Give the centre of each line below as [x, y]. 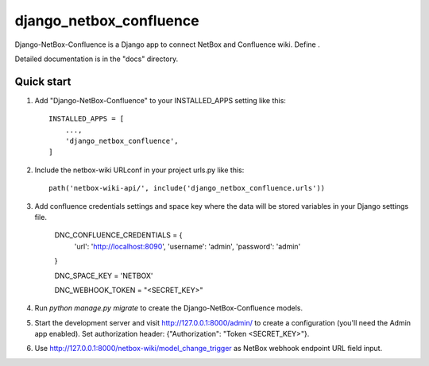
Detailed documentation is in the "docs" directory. [97, 59]
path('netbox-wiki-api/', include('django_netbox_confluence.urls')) [187, 188]
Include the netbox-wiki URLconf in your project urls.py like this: [139, 170]
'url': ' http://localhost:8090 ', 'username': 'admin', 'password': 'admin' [187, 246]
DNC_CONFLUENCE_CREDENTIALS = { [118, 235]
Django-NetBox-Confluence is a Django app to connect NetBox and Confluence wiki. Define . [168, 44]
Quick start [43, 81]
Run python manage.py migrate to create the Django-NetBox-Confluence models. [169, 308]
